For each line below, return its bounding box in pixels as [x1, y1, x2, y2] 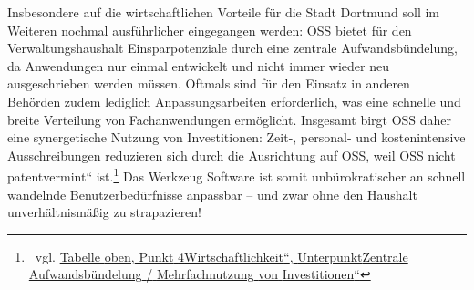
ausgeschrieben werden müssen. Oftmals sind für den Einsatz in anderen [7, 74, 410, 93]
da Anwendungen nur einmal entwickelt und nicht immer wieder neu [7, 56, 389, 75]
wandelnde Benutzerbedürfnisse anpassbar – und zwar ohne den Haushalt [7, 184, 417, 203]
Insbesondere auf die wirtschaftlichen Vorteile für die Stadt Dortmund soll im [7, 3, 440, 21]
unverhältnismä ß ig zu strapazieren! [7, 202, 202, 222]
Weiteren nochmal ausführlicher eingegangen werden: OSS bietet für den [7, 20, 412, 39]
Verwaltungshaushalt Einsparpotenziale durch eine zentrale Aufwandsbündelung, [7, 38, 458, 57]
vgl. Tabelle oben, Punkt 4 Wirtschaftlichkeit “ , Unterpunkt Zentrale [35, 246, 408, 265]
